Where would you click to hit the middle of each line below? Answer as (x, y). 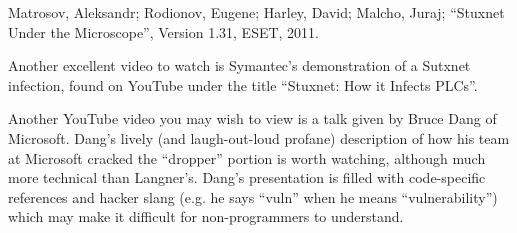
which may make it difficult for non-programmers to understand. (206, 216)
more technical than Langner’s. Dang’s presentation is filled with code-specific (247, 177)
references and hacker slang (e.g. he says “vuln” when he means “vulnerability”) (253, 196)
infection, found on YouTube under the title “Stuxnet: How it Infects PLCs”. (243, 84)
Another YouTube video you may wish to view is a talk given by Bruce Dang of (252, 118)
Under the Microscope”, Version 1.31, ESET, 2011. (164, 31)
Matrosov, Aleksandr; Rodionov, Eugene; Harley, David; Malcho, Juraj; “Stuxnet (256, 12)
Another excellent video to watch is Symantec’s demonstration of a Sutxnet (239, 65)
